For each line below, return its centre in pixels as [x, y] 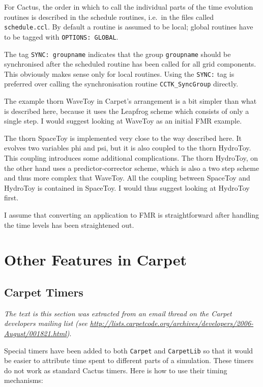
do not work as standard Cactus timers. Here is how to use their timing [116, 370]
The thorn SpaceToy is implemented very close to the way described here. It [123, 138]
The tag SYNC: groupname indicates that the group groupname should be [118, 54]
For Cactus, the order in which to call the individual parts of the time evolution [129, 7]
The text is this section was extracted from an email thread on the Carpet [118, 313]
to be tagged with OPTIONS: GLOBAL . [61, 36]
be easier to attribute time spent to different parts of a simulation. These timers [129, 360]
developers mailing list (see [46, 323]
